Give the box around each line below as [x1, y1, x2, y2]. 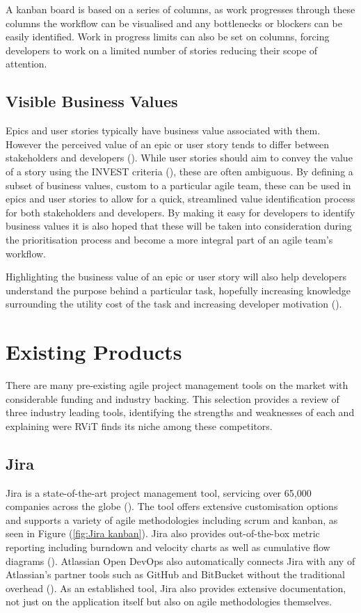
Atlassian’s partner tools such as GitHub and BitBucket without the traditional [6, 567, 345, 582]
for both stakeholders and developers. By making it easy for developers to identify [6, 205, 355, 219]
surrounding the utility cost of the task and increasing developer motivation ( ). [6, 296, 342, 311]
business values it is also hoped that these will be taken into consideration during [6, 218, 352, 233]
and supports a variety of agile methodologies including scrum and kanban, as [6, 512, 338, 527]
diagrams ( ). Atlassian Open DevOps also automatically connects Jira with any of [6, 553, 355, 568]
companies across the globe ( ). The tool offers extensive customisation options [6, 499, 338, 514]
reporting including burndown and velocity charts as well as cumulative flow [6, 539, 330, 554]
